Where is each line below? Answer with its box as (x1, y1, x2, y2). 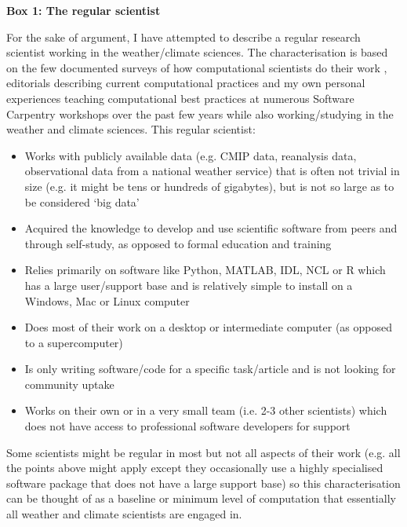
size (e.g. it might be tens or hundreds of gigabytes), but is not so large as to (24, 177, 394, 194)
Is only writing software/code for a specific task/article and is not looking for (24, 360, 396, 377)
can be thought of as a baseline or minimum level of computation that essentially (6, 490, 396, 507)
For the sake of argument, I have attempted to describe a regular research (6, 28, 361, 45)
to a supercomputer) (24, 334, 123, 350)
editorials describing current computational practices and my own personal (6, 75, 365, 91)
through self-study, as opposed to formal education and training (24, 235, 332, 251)
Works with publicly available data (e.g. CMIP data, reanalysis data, (24, 147, 357, 163)
